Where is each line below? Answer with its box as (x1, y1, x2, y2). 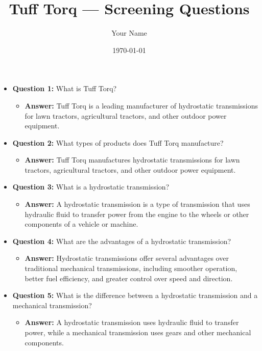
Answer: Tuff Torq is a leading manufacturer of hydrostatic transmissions (25, 100, 258, 111)
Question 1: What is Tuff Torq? (12, 83, 117, 94)
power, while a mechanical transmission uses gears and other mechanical (25, 327, 251, 337)
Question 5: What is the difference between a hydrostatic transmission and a (12, 290, 258, 301)
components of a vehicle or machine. (25, 219, 138, 229)
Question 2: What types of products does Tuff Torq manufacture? (12, 137, 224, 148)
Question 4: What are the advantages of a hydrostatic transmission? (12, 235, 231, 246)
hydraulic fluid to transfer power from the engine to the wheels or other (25, 208, 249, 219)
